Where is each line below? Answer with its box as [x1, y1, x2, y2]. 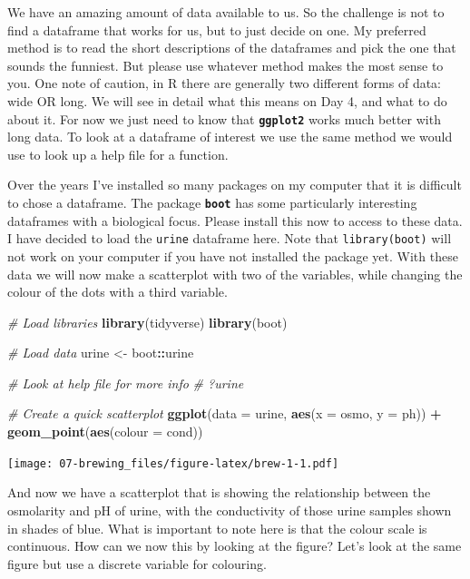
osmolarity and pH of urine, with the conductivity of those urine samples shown [7, 500, 452, 519]
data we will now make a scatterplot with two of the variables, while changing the [7, 264, 463, 283]
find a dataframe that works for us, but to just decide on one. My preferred [7, 20, 426, 39]
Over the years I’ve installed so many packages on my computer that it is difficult [7, 175, 462, 194]
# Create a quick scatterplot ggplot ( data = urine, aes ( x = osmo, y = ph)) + [7, 404, 442, 423]
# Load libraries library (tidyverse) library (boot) [7, 312, 288, 331]
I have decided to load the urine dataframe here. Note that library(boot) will [7, 229, 452, 248]
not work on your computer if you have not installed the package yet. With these [7, 246, 458, 265]
